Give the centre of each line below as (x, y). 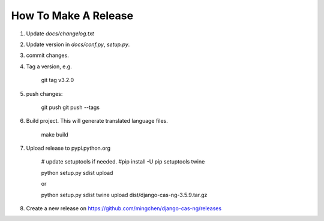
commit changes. (47, 55)
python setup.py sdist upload (77, 172)
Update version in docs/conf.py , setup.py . (78, 44)
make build (55, 134)
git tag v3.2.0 (58, 80)
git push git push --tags (70, 107)
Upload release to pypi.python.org (68, 148)
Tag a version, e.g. (49, 66)
